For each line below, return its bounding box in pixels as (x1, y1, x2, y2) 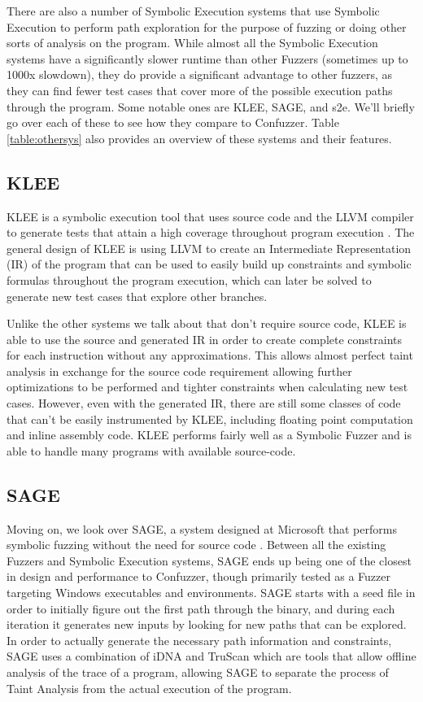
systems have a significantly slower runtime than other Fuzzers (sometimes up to (7, 50, 408, 67)
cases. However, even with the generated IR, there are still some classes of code (7, 395, 401, 412)
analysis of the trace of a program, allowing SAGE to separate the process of (7, 664, 389, 680)
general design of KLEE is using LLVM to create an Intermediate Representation (7, 239, 412, 256)
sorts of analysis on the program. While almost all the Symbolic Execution (7, 34, 378, 51)
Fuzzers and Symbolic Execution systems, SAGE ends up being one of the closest (7, 552, 412, 569)
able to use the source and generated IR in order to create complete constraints (7, 330, 403, 347)
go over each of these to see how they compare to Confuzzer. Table (7, 114, 339, 131)
